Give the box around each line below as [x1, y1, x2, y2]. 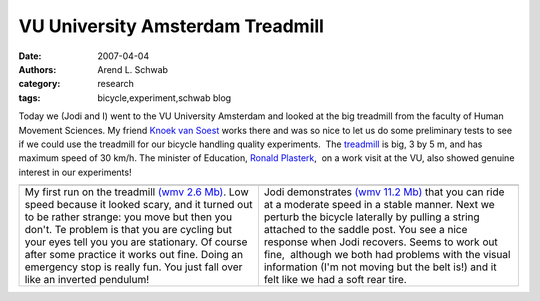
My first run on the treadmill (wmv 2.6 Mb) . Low [24, 185, 249, 199]
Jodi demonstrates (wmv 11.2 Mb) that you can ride [263, 185, 505, 199]
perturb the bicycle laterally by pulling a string [263, 210, 480, 224]
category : [18, 78, 61, 90]
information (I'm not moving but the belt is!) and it [263, 260, 497, 274]
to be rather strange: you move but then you [24, 210, 233, 224]
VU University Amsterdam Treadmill [18, 15, 325, 37]
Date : [18, 50, 42, 62]
